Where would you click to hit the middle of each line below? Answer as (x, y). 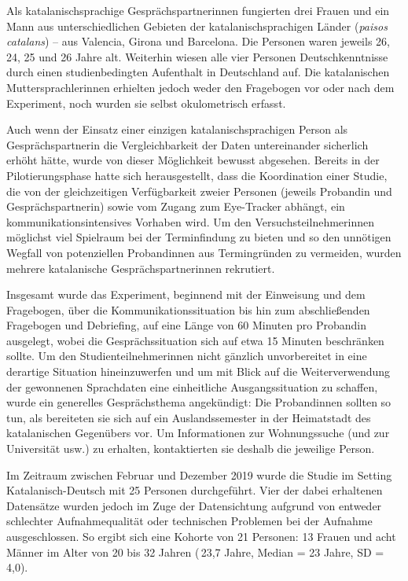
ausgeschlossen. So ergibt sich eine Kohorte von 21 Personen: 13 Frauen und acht (201, 536)
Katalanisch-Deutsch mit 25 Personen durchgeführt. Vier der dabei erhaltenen (195, 490)
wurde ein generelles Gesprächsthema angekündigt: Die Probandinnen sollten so (199, 402)
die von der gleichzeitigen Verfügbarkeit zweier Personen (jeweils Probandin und (199, 191)
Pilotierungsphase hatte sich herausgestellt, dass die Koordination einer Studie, (197, 175)
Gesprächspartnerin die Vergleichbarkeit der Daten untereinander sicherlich (187, 144)
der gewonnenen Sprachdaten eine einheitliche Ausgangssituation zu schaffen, (192, 386)
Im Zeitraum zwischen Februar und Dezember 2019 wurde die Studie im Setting (199, 474)
